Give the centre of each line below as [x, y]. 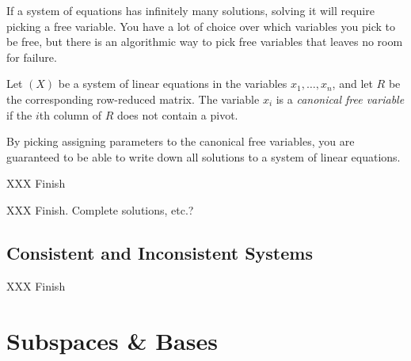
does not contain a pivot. [177, 114]
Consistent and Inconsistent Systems [160, 252]
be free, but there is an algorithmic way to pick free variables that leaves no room [205, 42]
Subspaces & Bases [112, 340]
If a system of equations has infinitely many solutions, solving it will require [190, 10]
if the [19, 114]
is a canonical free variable [340, 99]
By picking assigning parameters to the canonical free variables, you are [181, 141]
